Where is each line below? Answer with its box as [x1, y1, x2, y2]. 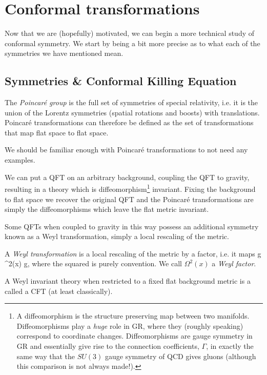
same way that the [16, 350, 75, 361]
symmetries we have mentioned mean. [5, 48, 124, 58]
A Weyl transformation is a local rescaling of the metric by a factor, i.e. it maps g [5, 248, 261, 259]
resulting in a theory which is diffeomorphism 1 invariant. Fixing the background [5, 182, 256, 194]
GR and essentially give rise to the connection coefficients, [16, 341, 199, 351]
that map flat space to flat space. [5, 127, 109, 137]
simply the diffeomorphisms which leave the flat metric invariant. [5, 204, 209, 214]
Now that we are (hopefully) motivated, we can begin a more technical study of [5, 28, 255, 38]
